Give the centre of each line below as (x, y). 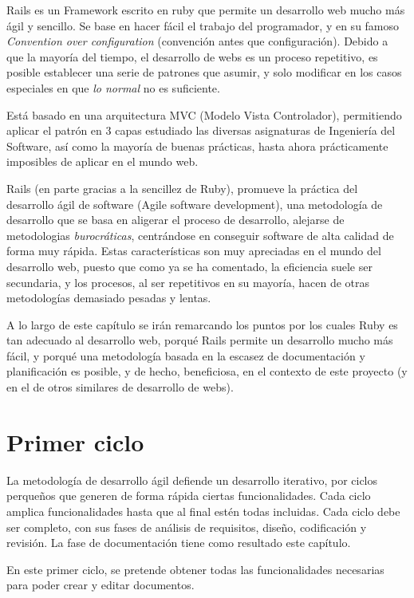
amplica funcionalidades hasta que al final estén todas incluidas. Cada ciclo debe (203, 511)
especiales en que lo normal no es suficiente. (113, 87)
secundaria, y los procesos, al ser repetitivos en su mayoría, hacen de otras (188, 282)
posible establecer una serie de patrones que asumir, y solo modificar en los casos (204, 72)
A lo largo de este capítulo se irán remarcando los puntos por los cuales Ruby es (202, 324)
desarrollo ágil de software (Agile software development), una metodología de (195, 204)
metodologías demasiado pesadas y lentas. (109, 298)
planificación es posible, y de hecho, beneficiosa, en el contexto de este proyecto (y (207, 371)
